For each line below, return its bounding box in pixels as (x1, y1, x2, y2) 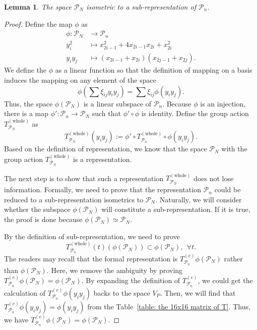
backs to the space (93, 287, 150, 298)
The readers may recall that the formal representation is (4, 253, 178, 263)
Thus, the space (4, 98, 53, 108)
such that (92, 108, 121, 119)
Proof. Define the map (4, 18, 73, 29)
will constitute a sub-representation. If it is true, (101, 204, 250, 214)
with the (221, 143, 247, 154)
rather (224, 253, 243, 263)
